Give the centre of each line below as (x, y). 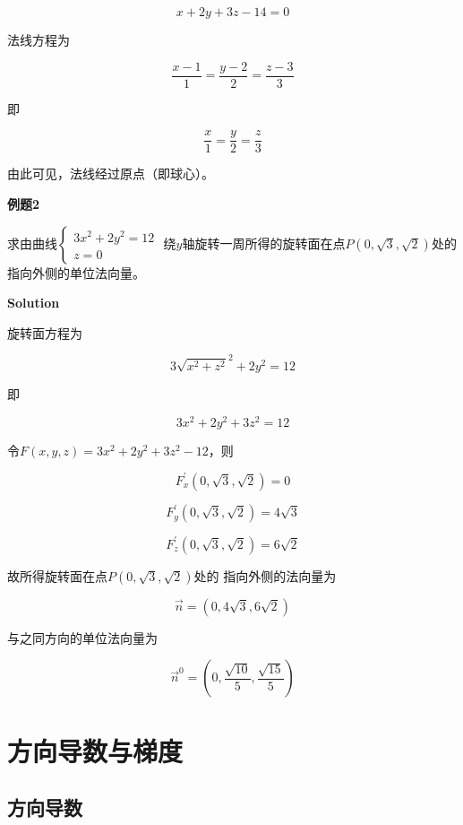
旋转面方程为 (45, 332)
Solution (34, 303)
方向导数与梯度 (95, 750)
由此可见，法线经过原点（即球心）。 (111, 174)
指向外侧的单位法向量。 (76, 272)
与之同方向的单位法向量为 (82, 637)
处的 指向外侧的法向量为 (265, 575)
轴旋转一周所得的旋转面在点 (264, 243)
